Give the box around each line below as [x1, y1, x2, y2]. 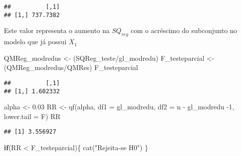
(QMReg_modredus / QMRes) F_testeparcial [4, 62, 138, 72]
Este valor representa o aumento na [4, 25, 110, 35]
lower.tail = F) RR [4, 111, 61, 121]
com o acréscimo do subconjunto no [130, 25, 237, 35]
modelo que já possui [4, 36, 67, 47]
